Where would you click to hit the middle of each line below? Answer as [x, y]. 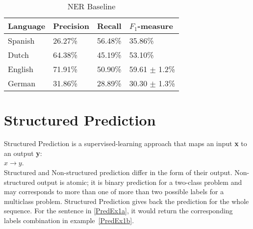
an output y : [23, 153]
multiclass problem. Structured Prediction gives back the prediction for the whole [126, 201]
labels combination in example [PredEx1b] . [69, 220]
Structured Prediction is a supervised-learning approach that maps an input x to [126, 143]
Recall [109, 26]
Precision [71, 26]
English [21, 69]
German [22, 83]
